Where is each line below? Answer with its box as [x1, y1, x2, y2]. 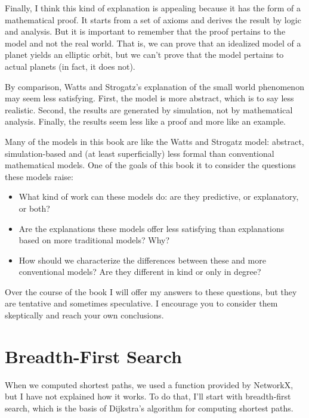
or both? [18, 202, 50, 214]
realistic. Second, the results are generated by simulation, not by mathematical [5, 103, 293, 116]
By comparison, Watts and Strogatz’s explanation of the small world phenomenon [5, 80, 304, 92]
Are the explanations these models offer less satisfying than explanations [18, 222, 285, 234]
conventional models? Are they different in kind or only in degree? [18, 265, 261, 278]
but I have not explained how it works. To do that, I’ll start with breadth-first [5, 390, 291, 402]
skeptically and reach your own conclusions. [5, 309, 164, 321]
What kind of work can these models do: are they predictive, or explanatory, [18, 190, 299, 203]
